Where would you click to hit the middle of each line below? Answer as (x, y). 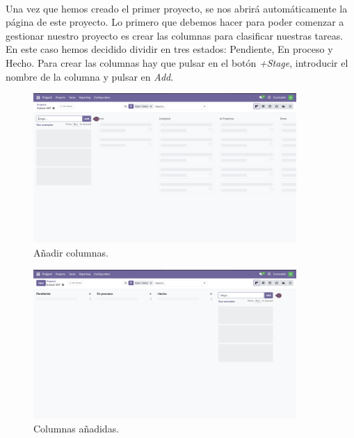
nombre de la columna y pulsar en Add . (90, 76)
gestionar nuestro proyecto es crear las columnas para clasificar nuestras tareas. (175, 35)
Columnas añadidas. (77, 429)
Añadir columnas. (71, 252)
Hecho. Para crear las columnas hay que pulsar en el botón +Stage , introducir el (177, 62)
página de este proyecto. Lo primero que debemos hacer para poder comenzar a (175, 22)
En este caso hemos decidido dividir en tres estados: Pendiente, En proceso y (169, 49)
